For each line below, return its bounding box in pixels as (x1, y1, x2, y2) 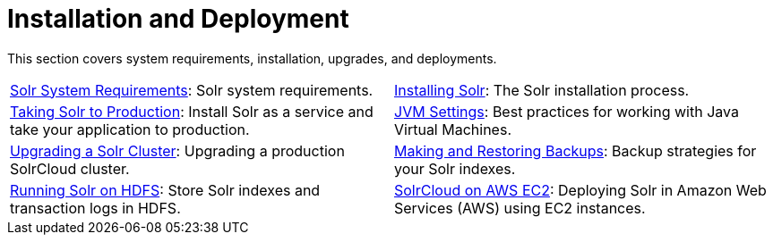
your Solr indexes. (394, 159, 516, 178)
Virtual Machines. (394, 120, 511, 138)
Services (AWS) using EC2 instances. (394, 198, 646, 217)
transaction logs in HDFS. (10, 198, 181, 217)
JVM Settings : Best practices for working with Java (394, 102, 739, 121)
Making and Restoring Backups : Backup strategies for (394, 141, 757, 160)
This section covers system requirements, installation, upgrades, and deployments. (7, 50, 497, 66)
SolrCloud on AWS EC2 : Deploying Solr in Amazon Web (394, 180, 767, 199)
